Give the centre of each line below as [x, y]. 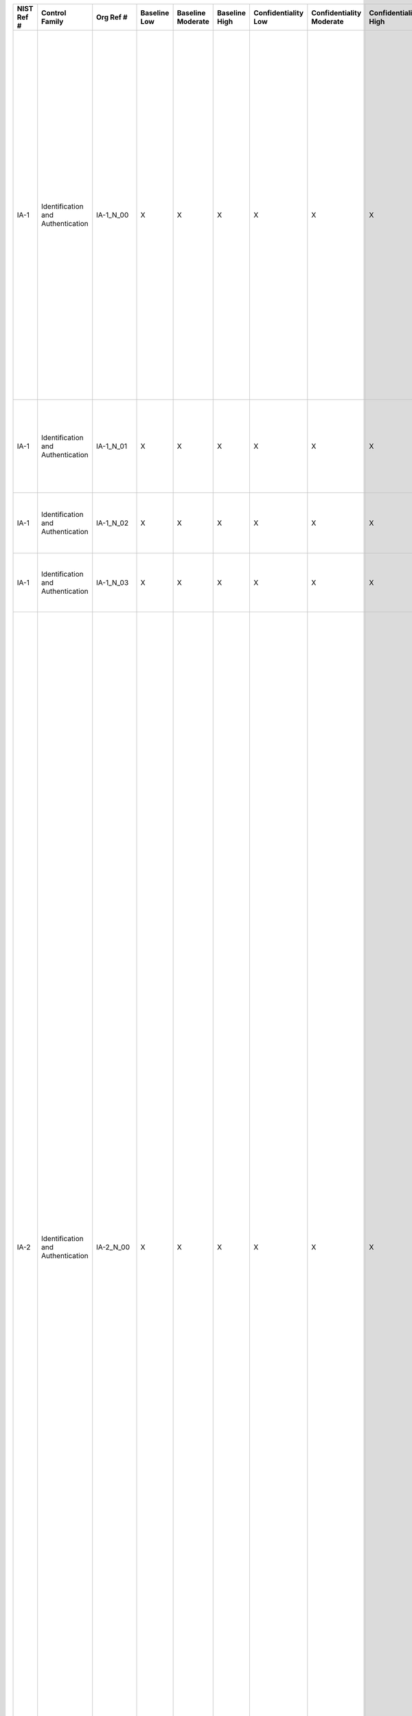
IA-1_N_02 [113, 523]
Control [54, 13]
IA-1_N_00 [113, 215]
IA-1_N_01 [112, 446]
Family [53, 22]
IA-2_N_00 [113, 1247]
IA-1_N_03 [113, 582]
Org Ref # [112, 17]
